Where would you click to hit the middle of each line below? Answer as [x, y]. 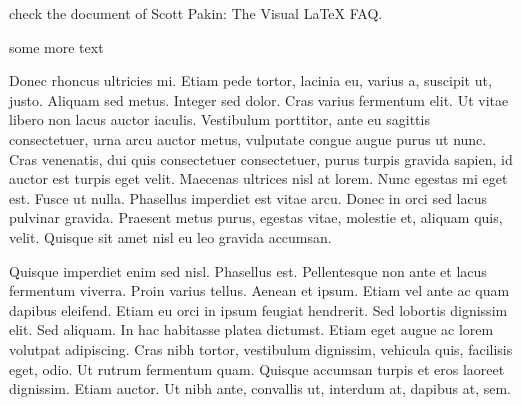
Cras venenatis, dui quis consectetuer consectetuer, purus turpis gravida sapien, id [261, 158]
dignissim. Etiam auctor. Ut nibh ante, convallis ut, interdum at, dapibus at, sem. [260, 388]
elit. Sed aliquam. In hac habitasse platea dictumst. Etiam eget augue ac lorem [251, 329]
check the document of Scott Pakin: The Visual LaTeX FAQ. [196, 13]
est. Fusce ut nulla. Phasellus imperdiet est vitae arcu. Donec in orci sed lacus [248, 197]
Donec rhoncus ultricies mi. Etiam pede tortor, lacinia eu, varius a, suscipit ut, [250, 80]
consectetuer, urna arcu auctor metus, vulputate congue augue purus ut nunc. [248, 138]
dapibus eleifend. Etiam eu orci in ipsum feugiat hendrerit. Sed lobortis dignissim [258, 309]
